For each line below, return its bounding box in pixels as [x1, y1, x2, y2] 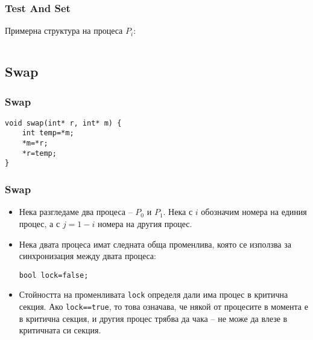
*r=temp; [22, 149, 57, 158]
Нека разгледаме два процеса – [19, 205, 133, 218]
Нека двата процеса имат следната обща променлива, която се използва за [19, 237, 291, 250]
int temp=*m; [22, 129, 74, 138]
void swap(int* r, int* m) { [5, 118, 122, 127]
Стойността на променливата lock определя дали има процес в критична [19, 288, 288, 301]
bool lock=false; [19, 271, 89, 280]
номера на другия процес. [97, 217, 192, 229]
